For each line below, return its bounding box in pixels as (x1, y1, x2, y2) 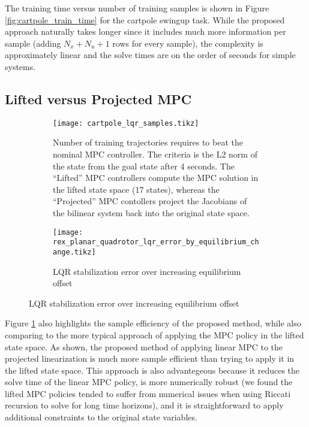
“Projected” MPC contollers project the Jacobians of (53, 195, 247, 207)
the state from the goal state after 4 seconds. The (53, 159, 235, 172)
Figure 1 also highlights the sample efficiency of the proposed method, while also (5, 317, 301, 329)
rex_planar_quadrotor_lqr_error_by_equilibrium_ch (53, 238, 259, 247)
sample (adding (5, 37, 61, 49)
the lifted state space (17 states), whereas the (53, 183, 220, 195)
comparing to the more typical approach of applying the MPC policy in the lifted (5, 328, 304, 341)
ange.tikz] (53, 247, 96, 256)
